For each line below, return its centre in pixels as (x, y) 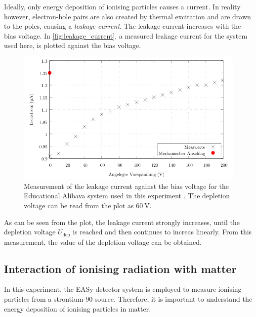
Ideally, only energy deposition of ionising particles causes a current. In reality (122, 6)
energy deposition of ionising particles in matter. (78, 308)
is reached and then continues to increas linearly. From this (162, 232)
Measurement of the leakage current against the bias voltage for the (126, 186)
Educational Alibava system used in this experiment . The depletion (127, 196)
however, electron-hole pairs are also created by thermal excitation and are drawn (128, 16)
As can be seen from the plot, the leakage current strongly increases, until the (122, 222)
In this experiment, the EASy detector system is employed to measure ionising (123, 289)
